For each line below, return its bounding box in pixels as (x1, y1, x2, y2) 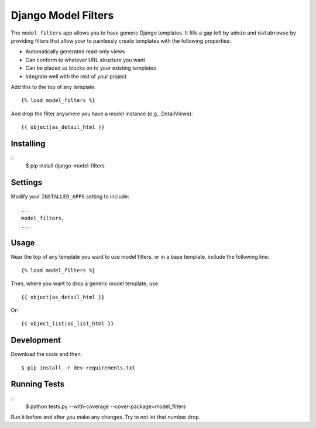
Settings (11, 177, 43, 187)
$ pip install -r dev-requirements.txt (21, 364, 136, 371)
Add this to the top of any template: (11, 83, 96, 90)
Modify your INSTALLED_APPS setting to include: (11, 193, 130, 200)
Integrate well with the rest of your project (25, 73, 127, 80)
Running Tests (11, 379, 64, 389)
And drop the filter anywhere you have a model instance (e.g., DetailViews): (11, 110, 193, 117)
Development (11, 335, 61, 345)
